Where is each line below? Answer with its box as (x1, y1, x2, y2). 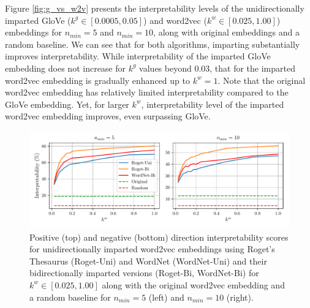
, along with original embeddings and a (153, 26, 300, 39)
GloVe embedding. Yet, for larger (5, 97, 129, 110)
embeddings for (5, 26, 62, 39)
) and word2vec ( (143, 13, 207, 26)
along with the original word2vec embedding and (102, 278, 285, 291)
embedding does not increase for (5, 61, 126, 74)
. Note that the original (217, 73, 306, 86)
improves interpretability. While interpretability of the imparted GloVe (5, 50, 271, 62)
